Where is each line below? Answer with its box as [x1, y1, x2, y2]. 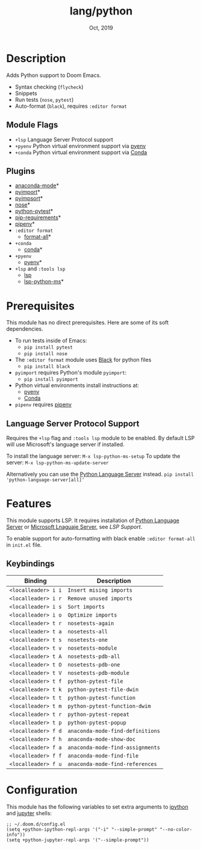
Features [6, 497, 52, 511]
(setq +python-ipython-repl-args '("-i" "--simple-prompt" [6, 826, 158, 832]
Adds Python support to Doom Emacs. [6, 71, 101, 79]
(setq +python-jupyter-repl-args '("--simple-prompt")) [6, 837, 149, 843]
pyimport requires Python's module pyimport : [14, 369, 127, 376]
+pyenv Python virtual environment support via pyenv [14, 142, 146, 149]
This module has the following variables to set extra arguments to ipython [6, 803, 188, 810]
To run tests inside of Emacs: [14, 337, 87, 344]
